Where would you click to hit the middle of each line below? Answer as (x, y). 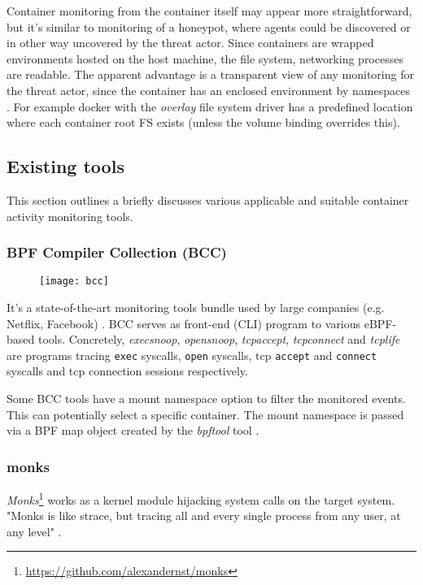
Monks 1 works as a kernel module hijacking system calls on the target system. (201, 498)
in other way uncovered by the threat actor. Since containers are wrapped (190, 43)
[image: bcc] (74, 282)
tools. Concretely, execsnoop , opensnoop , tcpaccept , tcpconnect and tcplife (219, 339)
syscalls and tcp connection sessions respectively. (127, 371)
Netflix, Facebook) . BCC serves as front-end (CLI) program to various (184, 323)
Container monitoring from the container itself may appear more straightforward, (209, 11)
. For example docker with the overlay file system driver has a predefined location (210, 106)
